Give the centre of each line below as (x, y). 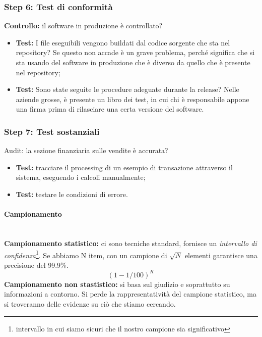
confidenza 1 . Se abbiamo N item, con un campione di (86, 254)
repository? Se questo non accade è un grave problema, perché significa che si (135, 52)
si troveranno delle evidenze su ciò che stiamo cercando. (90, 304)
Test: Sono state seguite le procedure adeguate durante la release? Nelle (127, 89)
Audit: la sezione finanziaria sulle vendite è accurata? (86, 150)
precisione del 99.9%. (36, 264)
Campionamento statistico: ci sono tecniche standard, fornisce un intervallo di (130, 243)
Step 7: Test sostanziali (52, 131)
